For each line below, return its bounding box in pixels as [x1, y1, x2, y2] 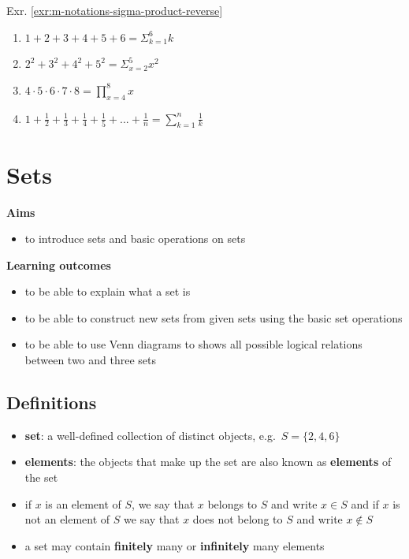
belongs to [207, 495, 258, 512]
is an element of [45, 495, 121, 512]
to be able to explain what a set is [24, 283, 191, 300]
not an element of [24, 511, 110, 527]
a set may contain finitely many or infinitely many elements [24, 537, 325, 553]
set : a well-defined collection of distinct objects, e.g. [24, 427, 276, 443]
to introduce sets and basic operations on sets [24, 230, 246, 247]
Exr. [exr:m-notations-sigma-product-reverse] [6, 2, 223, 18]
